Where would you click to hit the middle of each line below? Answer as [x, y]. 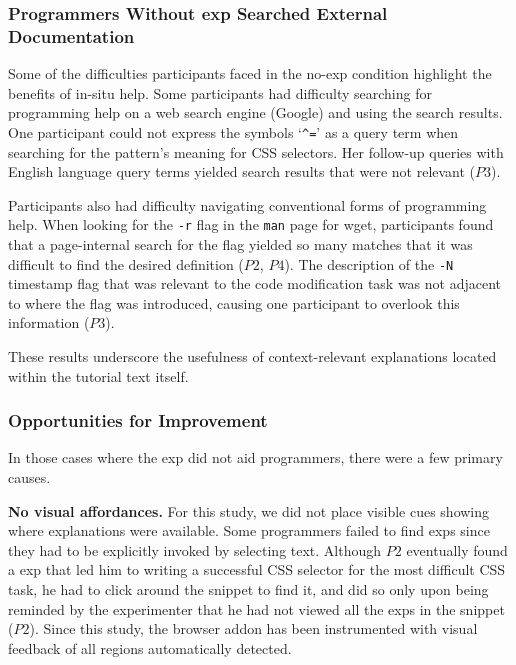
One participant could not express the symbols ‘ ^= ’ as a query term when [233, 131]
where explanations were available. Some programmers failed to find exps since [249, 530]
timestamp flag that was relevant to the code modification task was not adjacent [255, 283]
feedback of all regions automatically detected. [150, 647]
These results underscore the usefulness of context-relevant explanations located [252, 356]
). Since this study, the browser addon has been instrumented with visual [253, 628]
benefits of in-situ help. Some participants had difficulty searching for [220, 92]
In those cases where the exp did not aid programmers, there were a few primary [255, 457]
